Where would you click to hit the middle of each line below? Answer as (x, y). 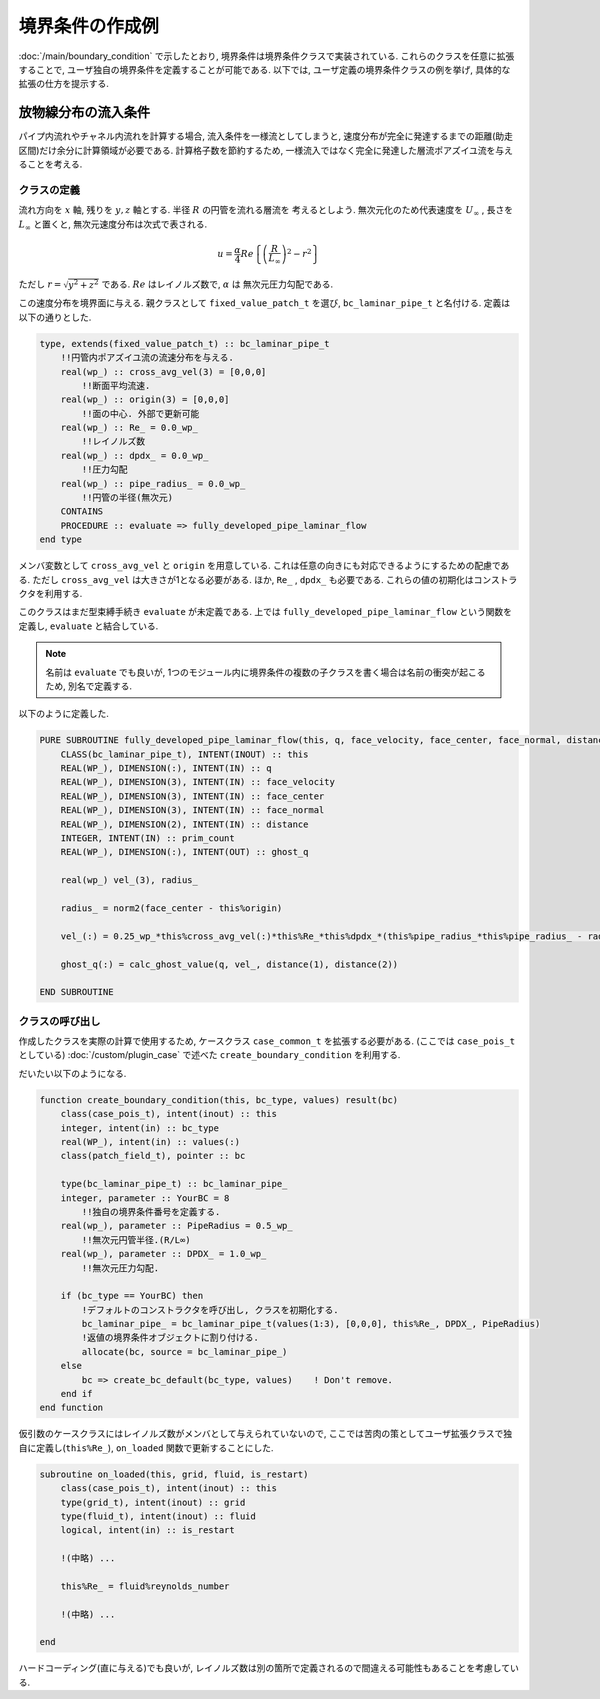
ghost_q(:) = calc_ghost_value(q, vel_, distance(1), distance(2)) (229, 964)
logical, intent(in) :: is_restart (147, 1530)
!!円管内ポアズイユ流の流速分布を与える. (147, 358)
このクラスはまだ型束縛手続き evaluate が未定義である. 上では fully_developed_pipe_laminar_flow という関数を (265, 612)
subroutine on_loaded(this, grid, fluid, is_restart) (174, 1474)
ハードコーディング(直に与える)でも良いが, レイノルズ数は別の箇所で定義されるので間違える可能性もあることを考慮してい (268, 1668)
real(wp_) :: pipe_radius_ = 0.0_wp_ (153, 483)
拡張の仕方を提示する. (64, 84)
